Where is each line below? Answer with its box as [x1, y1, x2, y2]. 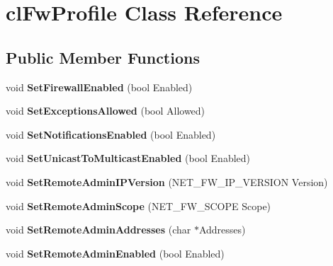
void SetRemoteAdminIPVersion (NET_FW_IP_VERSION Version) [6, 174, 328, 189]
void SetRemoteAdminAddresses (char [6, 222, 191, 237]
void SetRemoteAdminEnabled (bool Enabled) [6, 245, 225, 260]
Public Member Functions [6, 46, 200, 68]
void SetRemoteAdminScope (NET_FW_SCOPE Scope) [6, 198, 271, 213]
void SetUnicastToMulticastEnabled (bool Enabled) [6, 151, 251, 166]
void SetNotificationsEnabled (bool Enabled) [6, 127, 216, 141]
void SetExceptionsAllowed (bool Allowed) [6, 103, 205, 118]
